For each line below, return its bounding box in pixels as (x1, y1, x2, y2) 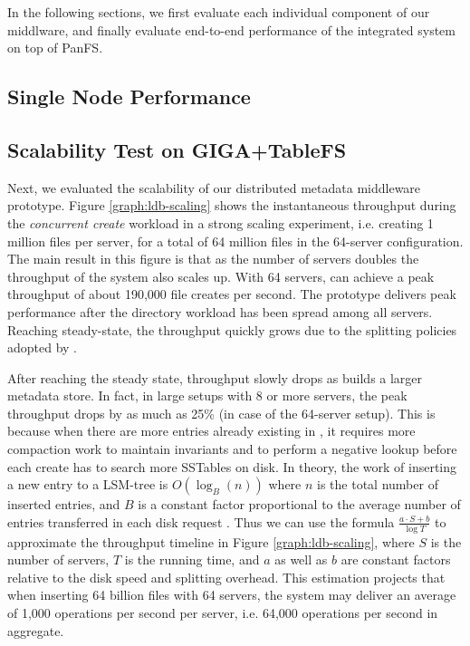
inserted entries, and (7, 495, 120, 514)
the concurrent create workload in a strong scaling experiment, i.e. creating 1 (7, 213, 434, 232)
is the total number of (317, 475, 438, 494)
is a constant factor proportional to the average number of (138, 495, 461, 514)
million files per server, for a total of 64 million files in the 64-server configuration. (7, 231, 464, 250)
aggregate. (7, 621, 64, 640)
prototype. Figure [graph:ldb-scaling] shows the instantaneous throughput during (7, 196, 456, 215)
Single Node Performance (7, 82, 251, 111)
